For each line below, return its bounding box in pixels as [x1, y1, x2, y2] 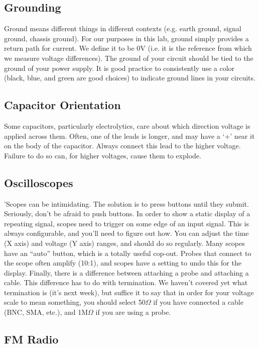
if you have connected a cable [153, 297, 243, 307]
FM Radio [4, 331, 59, 347]
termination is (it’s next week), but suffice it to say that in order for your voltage [4, 287, 254, 297]
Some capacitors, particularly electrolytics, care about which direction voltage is [4, 120, 250, 131]
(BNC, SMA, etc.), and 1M [4, 307, 88, 317]
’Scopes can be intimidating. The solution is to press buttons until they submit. [4, 198, 249, 209]
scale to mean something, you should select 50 [4, 297, 146, 307]
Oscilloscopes [4, 175, 73, 190]
